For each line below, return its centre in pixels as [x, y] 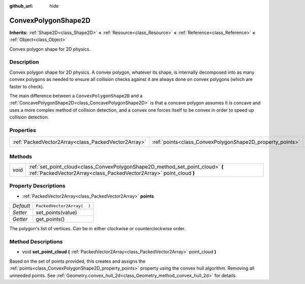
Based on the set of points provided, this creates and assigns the [78, 261]
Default [21, 206]
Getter [20, 219]
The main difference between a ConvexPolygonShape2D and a [76, 96]
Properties [23, 130]
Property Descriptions [37, 186]
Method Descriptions [36, 241]
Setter [20, 212]
